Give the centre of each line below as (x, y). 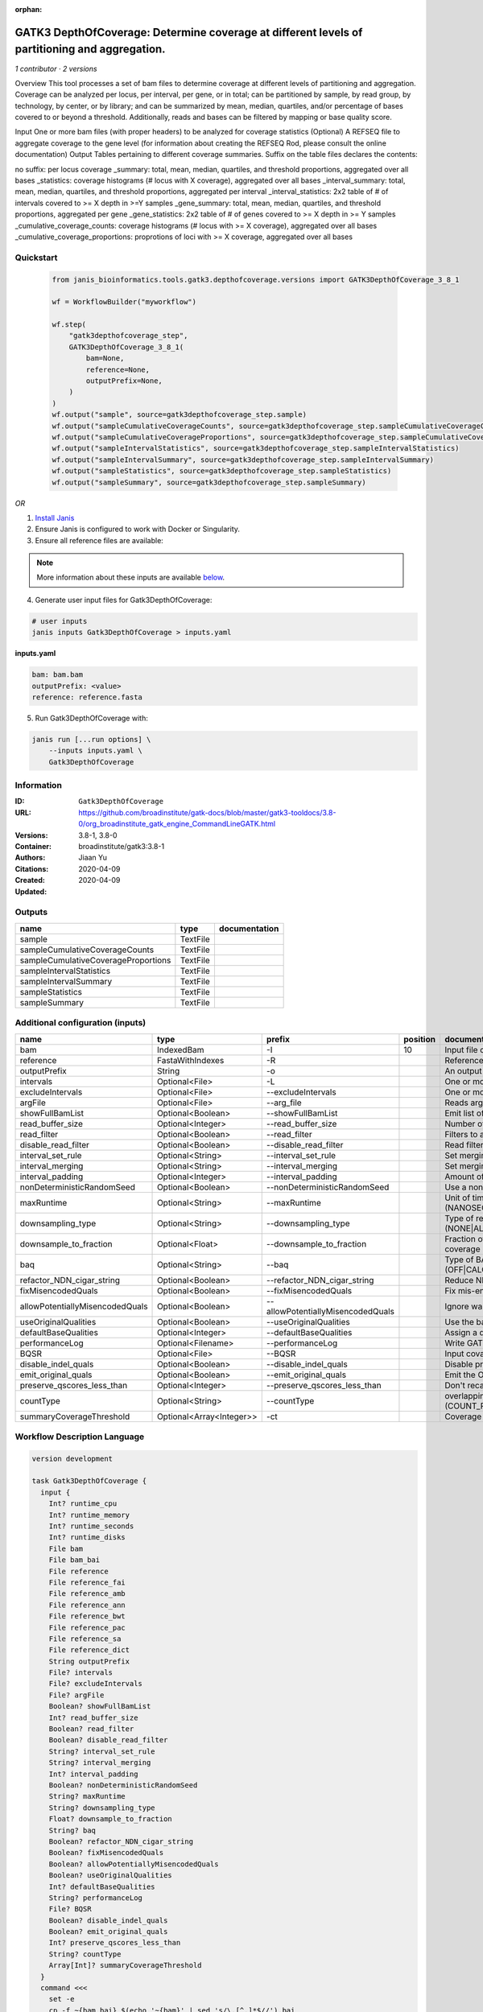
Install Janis (55, 517)
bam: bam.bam (58, 675)
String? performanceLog (95, 1898)
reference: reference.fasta (87, 697)
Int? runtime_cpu (83, 1504)
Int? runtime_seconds (91, 1526)
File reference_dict (89, 1650)
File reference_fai (87, 1582)
